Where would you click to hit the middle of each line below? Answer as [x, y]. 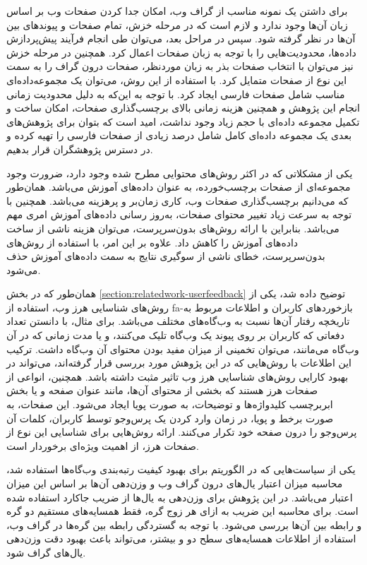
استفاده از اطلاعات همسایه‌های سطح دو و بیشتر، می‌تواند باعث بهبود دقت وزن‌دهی [181, 539]
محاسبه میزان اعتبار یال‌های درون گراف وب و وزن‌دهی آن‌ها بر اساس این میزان [175, 483]
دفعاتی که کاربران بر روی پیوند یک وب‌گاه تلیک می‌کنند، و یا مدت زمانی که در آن [175, 335]
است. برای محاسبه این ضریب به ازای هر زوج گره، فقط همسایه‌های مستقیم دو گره [182, 511]
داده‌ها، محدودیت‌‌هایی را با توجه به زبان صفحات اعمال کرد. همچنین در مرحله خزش [181, 52]
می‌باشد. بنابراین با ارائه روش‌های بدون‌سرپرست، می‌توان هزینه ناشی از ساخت [173, 228]
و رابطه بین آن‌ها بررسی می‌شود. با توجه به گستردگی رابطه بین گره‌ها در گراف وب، [184, 524]
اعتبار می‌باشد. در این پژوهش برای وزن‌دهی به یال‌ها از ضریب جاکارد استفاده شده [180, 497]
